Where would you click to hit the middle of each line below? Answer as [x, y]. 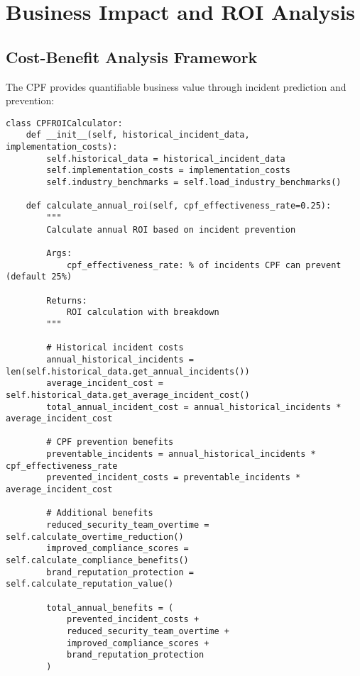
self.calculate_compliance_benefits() [97, 561]
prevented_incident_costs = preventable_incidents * [174, 478]
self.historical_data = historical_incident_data [166, 159]
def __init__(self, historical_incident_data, [138, 135]
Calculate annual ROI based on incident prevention [171, 229]
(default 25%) [39, 277]
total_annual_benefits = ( [110, 608]
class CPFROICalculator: [64, 123]
